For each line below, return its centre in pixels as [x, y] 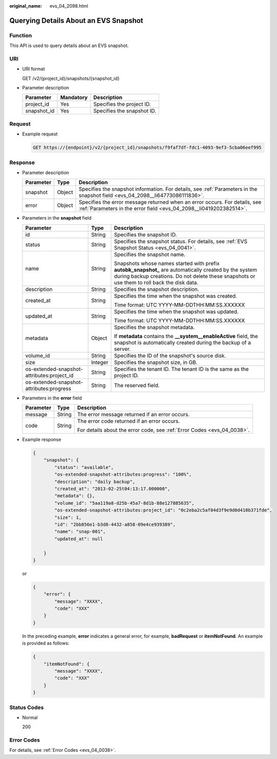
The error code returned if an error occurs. [129, 421]
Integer [100, 362]
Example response [42, 440]
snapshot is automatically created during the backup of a [182, 342]
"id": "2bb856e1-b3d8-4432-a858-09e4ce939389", [115, 524]
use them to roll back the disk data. [156, 282]
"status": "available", [84, 467]
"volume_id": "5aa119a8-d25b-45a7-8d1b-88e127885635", [124, 503]
